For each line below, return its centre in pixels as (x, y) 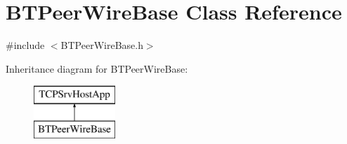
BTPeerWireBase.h (102, 45)
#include (25, 45)
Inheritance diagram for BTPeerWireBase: (97, 68)
